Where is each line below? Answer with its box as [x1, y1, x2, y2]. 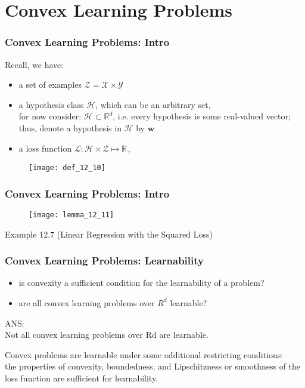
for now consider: [18, 110, 82, 122]
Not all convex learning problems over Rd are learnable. [5, 328, 208, 341]
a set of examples [18, 78, 82, 91]
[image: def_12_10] [29, 164, 105, 173]
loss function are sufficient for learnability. [5, 371, 158, 384]
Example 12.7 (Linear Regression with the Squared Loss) [5, 227, 213, 240]
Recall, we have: [5, 58, 64, 70]
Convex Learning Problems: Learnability [5, 253, 204, 268]
